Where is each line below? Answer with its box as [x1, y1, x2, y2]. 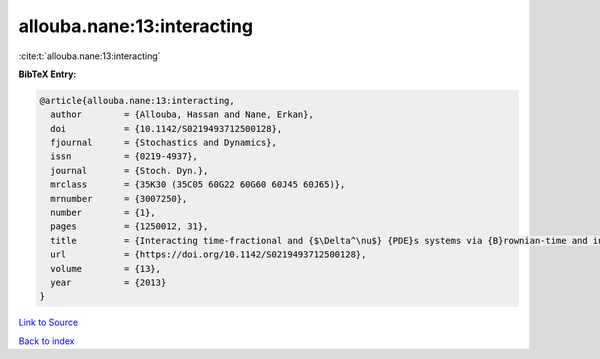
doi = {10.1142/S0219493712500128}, [50, 123, 283, 134]
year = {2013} [50, 277, 167, 288]
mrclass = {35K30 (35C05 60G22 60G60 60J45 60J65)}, [50, 179, 346, 190]
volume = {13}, [50, 263, 162, 274]
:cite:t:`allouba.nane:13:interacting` [18, 50, 161, 62]
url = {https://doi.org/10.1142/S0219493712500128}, [50, 249, 367, 260]
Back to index [18, 335, 75, 347]
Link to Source [18, 316, 79, 329]
